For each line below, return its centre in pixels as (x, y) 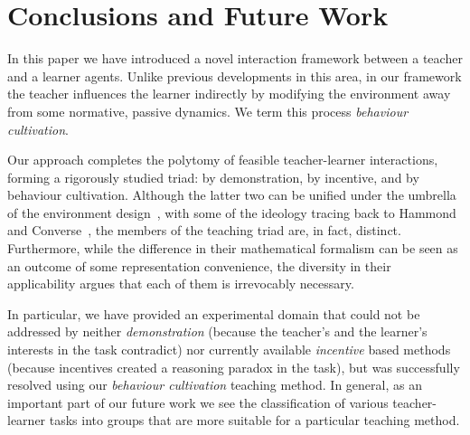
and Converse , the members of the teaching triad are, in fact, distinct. (204, 230)
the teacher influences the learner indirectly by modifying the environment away (229, 94)
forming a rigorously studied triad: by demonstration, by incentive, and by (213, 177)
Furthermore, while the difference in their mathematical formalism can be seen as (233, 248)
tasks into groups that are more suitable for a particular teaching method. (254, 420)
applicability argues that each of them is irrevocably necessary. (181, 284)
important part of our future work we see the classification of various (198, 402)
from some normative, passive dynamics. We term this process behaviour (208, 111)
